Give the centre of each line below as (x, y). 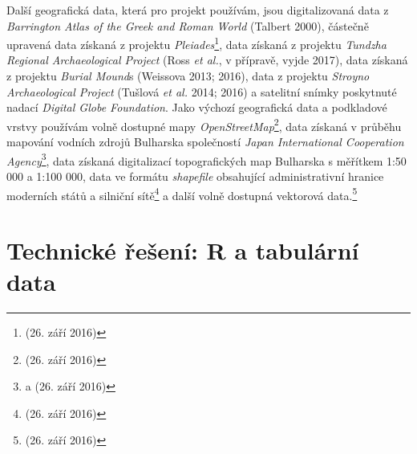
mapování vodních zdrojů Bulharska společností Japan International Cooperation (205, 142)
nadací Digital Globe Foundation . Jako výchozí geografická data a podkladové (197, 107)
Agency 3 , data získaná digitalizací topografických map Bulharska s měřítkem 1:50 (206, 159)
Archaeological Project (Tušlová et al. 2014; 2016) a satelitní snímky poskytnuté (202, 91)
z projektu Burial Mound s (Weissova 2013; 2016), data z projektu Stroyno (188, 76)
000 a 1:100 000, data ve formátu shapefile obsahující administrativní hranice (195, 176)
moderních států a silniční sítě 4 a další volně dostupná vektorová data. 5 (182, 194)
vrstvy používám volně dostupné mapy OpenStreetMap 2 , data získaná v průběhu (204, 125)
